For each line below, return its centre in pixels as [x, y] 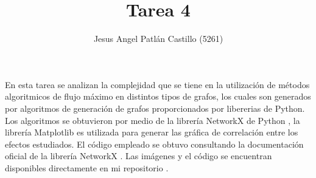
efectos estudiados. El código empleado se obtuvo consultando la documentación [154, 144]
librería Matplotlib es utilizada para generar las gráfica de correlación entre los [152, 132]
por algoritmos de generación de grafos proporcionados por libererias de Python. [155, 108]
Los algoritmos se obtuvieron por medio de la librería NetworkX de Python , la [153, 120]
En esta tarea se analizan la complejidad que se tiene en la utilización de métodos [157, 84]
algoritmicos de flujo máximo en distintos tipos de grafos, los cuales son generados [158, 96]
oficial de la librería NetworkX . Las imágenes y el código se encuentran [139, 156]
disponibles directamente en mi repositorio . [87, 167]
